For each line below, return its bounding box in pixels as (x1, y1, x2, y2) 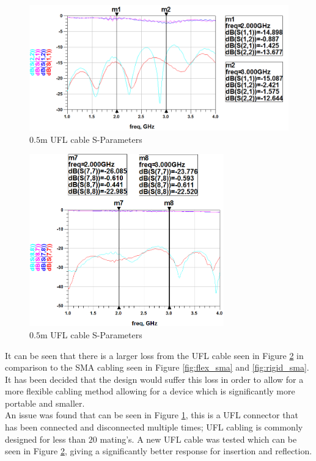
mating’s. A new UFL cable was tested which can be (100, 432, 297, 445)
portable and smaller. (5, 396, 85, 409)
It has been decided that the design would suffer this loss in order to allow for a (5, 372, 304, 385)
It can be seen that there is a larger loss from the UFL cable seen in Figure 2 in (5, 349, 304, 361)
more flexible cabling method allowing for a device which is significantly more (5, 385, 295, 397)
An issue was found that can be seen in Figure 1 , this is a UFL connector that (5, 408, 298, 421)
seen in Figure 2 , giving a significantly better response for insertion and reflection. (5, 445, 312, 457)
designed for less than (5, 432, 86, 445)
